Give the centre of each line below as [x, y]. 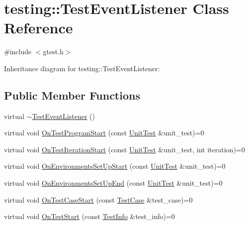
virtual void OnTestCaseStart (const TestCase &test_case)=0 [98, 199]
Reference [39, 28]
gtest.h [53, 52]
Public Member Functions [72, 95]
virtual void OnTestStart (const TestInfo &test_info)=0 [89, 216]
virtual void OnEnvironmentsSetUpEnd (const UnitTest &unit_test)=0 [113, 183]
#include [18, 52]
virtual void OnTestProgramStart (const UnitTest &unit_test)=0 [104, 133]
